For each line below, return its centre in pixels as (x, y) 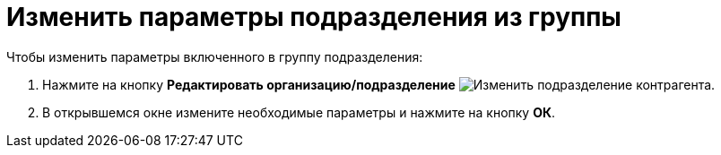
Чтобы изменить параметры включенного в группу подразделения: (215, 56)
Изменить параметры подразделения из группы (314, 17)
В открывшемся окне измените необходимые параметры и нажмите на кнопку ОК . (299, 112)
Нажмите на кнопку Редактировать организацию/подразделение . (379, 84)
